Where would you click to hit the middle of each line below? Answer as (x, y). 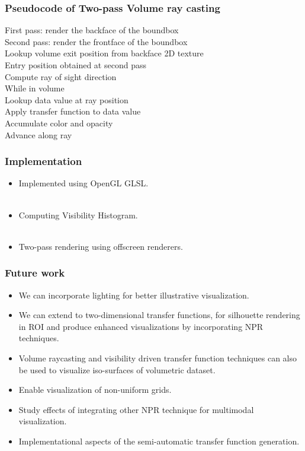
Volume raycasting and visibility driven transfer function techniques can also (158, 358)
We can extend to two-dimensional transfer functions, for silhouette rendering (159, 315)
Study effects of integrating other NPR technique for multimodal (136, 409)
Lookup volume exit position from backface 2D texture (104, 53)
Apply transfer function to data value (73, 111)
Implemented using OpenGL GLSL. (84, 183)
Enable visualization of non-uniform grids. (95, 390)
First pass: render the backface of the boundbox (92, 30)
